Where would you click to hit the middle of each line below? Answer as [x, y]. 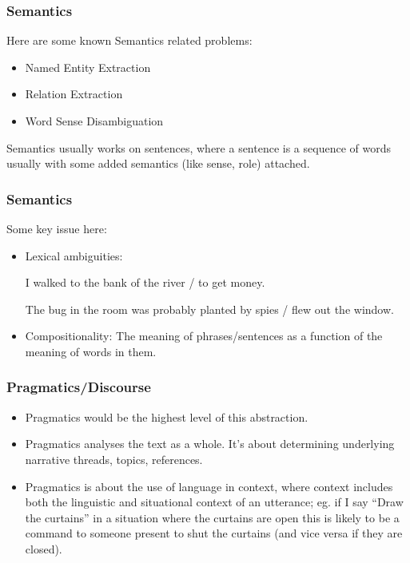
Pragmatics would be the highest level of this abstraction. [167, 416]
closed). [44, 548]
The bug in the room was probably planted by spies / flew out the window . [209, 309]
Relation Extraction [74, 94]
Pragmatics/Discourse [79, 387]
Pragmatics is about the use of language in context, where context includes [209, 486]
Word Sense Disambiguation [94, 121]
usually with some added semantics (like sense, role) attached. [158, 163]
